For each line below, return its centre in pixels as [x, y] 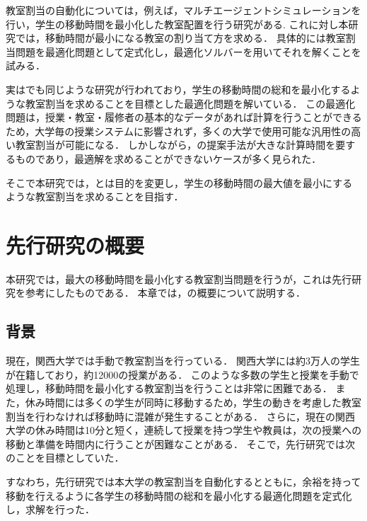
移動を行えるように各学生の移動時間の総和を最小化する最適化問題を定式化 [179, 495]
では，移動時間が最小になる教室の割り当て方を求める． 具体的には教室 [180, 38]
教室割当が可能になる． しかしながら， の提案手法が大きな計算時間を [175, 145]
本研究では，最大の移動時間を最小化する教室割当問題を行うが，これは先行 [179, 279]
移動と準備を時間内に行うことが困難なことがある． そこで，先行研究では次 [181, 443]
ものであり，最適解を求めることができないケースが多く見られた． [168, 158]
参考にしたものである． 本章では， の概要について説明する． [165, 293]
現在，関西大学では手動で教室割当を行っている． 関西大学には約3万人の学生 [183, 361]
